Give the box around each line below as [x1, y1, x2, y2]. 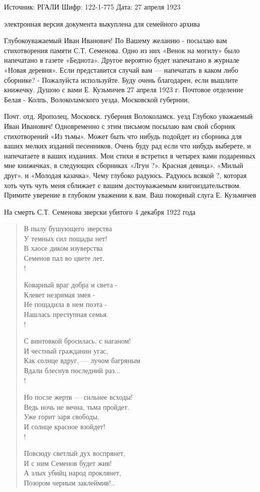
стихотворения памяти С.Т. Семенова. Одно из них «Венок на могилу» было [4, 45, 240, 55]
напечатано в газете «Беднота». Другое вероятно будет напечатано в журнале [4, 55, 239, 65]
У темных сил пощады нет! [24, 233, 107, 243]
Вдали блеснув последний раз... [24, 365, 121, 375]
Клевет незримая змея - [24, 289, 96, 299]
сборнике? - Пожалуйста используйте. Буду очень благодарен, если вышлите [4, 74, 238, 85]
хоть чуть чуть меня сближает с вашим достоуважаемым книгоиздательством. [4, 180, 241, 190]
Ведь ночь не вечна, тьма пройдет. [24, 401, 130, 412]
